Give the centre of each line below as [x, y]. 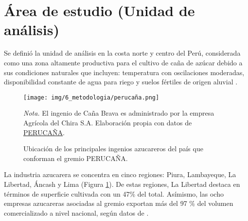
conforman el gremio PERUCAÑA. [76, 158]
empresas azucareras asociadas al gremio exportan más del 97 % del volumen [119, 203]
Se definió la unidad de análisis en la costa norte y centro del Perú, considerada [122, 53]
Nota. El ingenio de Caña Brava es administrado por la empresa [119, 113]
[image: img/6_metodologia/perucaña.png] [91, 97]
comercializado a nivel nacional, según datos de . [76, 212]
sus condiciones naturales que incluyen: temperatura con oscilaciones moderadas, [124, 72]
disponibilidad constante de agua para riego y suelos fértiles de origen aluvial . [121, 82]
